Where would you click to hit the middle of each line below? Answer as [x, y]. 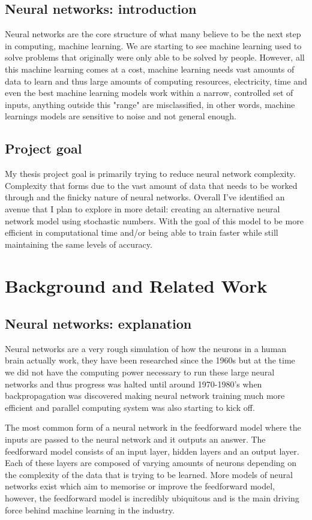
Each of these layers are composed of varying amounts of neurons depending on [151, 463]
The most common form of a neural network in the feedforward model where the [153, 427]
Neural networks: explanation [98, 324]
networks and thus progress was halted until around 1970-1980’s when [133, 384]
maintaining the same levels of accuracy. [79, 244]
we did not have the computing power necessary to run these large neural [140, 372]
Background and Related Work [136, 285]
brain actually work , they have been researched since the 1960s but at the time [150, 360]
